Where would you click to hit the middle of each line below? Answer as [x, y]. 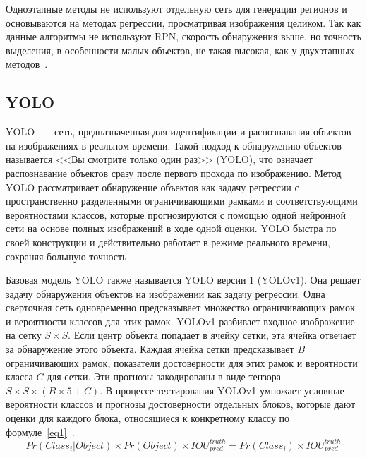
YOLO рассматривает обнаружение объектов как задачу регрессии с [152, 187]
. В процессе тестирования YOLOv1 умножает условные [222, 390]
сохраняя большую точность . [70, 256]
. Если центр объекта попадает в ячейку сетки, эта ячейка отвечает [212, 335]
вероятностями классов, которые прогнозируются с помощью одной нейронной [176, 214]
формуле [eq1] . [40, 432]
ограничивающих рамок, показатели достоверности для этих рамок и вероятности [182, 362]
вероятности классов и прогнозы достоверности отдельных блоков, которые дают [181, 404]
